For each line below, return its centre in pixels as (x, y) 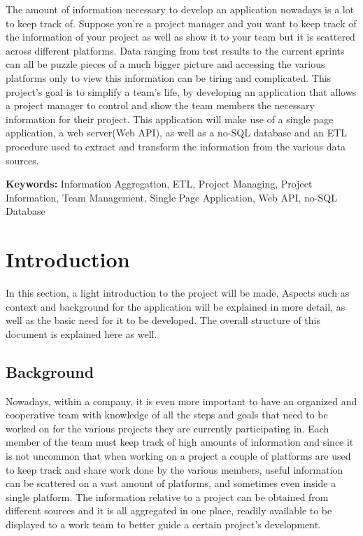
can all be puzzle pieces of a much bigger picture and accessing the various (165, 64)
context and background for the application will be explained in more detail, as (176, 306)
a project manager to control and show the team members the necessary (160, 105)
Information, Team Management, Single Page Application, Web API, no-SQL (171, 197)
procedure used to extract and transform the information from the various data (176, 146)
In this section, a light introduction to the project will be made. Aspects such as (178, 293)
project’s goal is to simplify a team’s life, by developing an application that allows (181, 91)
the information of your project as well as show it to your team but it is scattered (180, 37)
